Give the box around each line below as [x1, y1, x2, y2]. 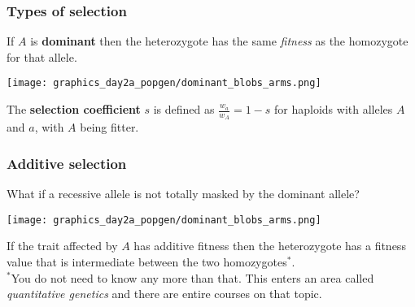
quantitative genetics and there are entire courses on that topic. [7, 285, 322, 302]
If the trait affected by [7, 237, 118, 254]
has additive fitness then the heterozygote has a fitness [133, 237, 406, 254]
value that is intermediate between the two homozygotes [7, 253, 287, 270]
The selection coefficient [7, 101, 141, 118]
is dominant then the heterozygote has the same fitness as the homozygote [30, 32, 408, 50]
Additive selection [7, 153, 127, 173]
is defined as [153, 101, 215, 118]
